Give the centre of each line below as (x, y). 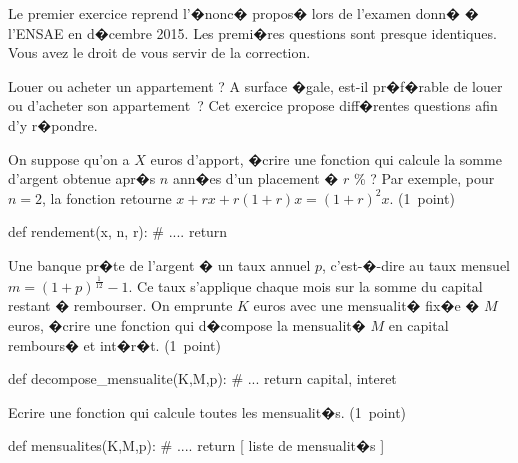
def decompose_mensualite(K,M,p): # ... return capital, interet (202, 378)
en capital (418, 325)
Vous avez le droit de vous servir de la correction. (159, 52)
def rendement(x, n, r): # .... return (118, 231)
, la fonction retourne (107, 197)
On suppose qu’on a (69, 158)
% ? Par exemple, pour (424, 178)
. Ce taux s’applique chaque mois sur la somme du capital (305, 285)
